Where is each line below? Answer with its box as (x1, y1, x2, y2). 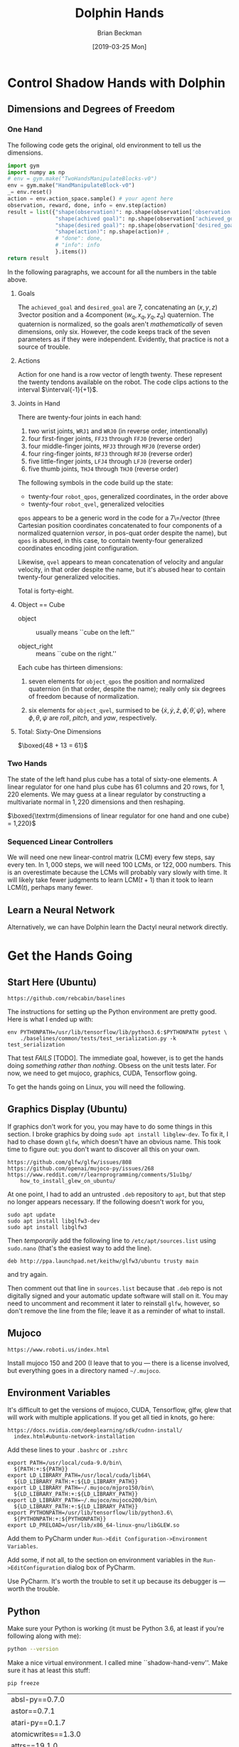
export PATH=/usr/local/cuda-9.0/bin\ (7, 1459, 122, 1467)
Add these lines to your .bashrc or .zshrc (7, 1446, 128, 1454)
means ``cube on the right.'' (35, 649, 117, 658)
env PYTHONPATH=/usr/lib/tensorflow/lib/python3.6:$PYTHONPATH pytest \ (7, 1028, 228, 1036)
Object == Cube (17, 600, 65, 608)
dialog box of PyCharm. (66, 1563, 136, 1572)
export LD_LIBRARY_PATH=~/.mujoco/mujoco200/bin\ (7, 1497, 158, 1504)
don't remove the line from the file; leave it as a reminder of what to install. (7, 1306, 225, 1315)
